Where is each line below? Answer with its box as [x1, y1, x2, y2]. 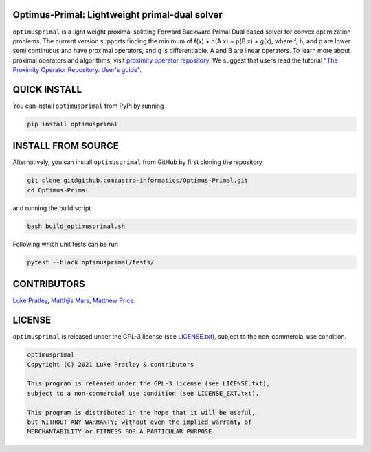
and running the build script [12, 203, 91, 212]
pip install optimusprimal [27, 120, 118, 128]
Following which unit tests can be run [12, 240, 118, 248]
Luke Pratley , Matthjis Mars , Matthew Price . [12, 296, 136, 305]
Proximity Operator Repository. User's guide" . [12, 66, 142, 74]
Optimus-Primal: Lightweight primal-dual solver [12, 9, 223, 21]
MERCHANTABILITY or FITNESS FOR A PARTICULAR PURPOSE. [27, 428, 216, 436]
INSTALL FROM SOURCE [12, 140, 120, 152]
